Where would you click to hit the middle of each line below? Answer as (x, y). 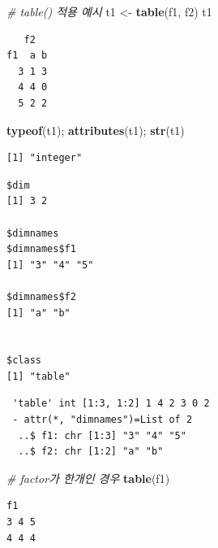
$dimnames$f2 (41, 296)
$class (24, 361)
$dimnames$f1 (41, 249)
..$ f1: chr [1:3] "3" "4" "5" (102, 435)
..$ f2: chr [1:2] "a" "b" (91, 452)
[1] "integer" (45, 158)
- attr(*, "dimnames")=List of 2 (103, 420)
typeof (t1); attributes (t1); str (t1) (96, 130)
